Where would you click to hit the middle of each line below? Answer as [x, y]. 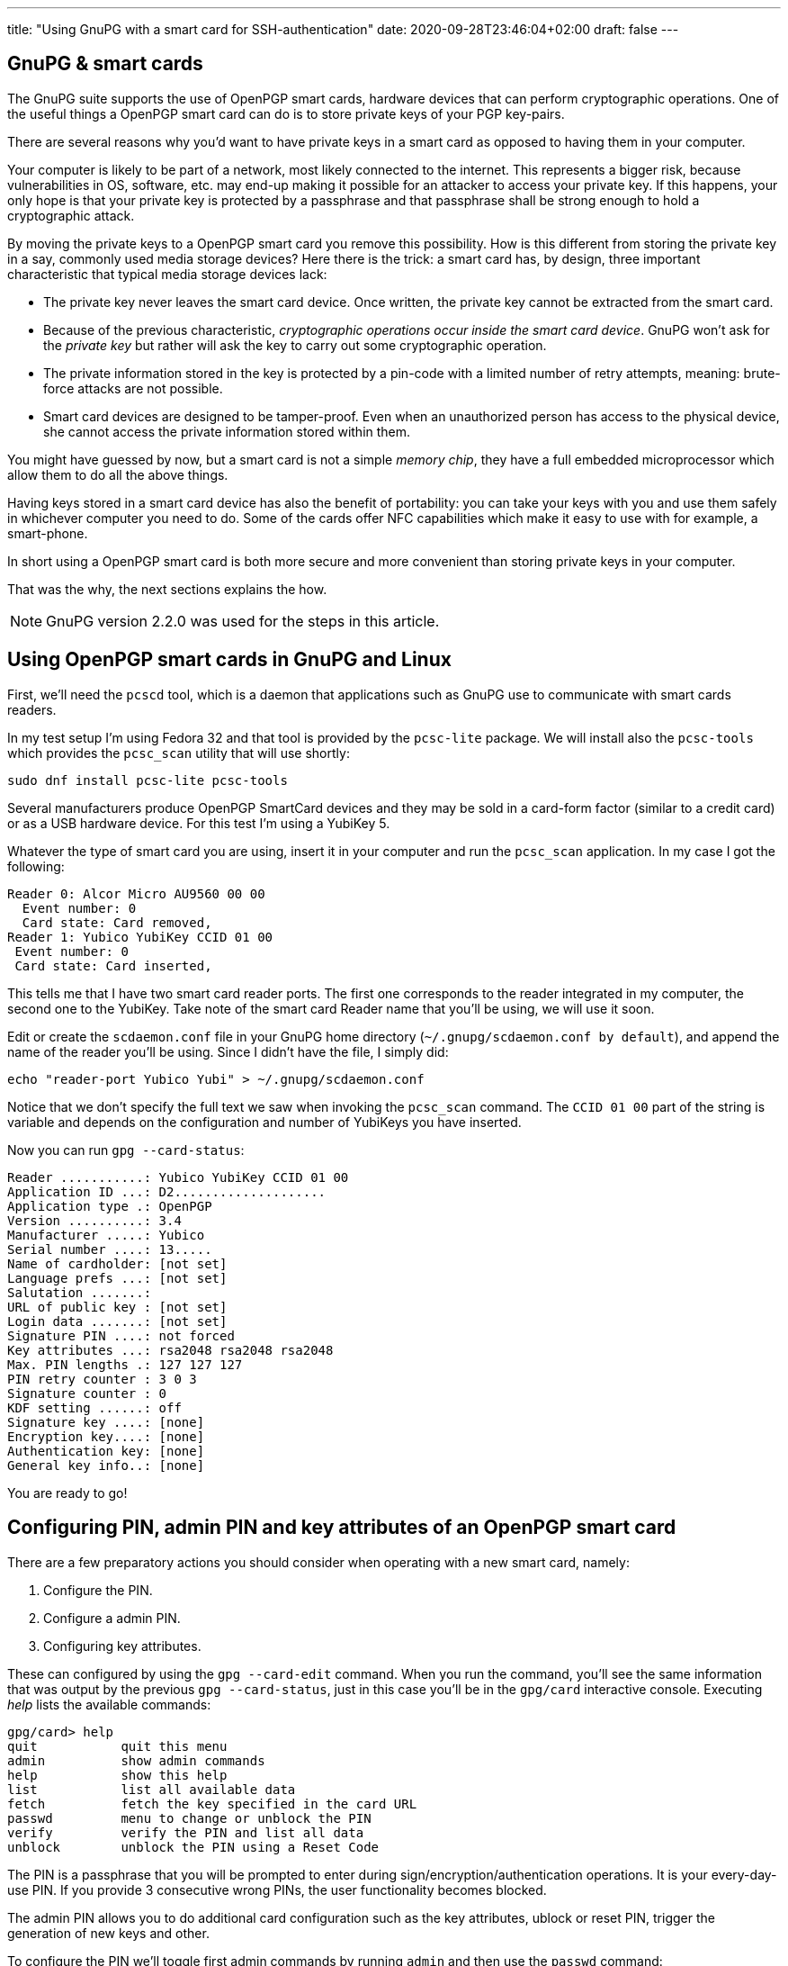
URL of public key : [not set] [117, 1307]
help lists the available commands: [109, 1704]
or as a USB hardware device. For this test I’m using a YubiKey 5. [199, 823]
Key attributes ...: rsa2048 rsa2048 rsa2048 [170, 1350]
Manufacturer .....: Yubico [106, 1235]
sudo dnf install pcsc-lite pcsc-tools [148, 780]
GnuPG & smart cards [105, 64]
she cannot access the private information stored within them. [227, 431]
